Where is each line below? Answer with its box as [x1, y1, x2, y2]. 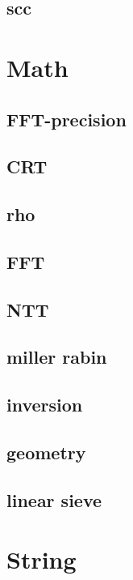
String [6, 543, 77, 576]
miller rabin [6, 344, 107, 369]
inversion [6, 392, 83, 417]
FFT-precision [6, 106, 127, 131]
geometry [6, 440, 86, 465]
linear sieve [6, 487, 102, 512]
